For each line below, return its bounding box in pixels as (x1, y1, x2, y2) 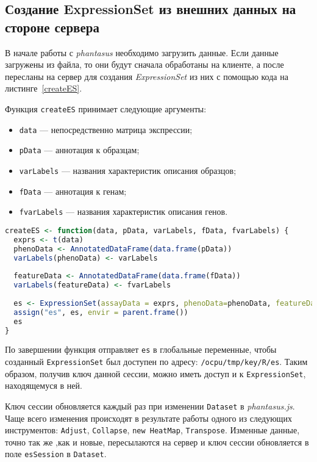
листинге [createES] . (5, 82, 82, 95)
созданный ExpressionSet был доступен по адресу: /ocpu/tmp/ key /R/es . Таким (5, 355, 308, 368)
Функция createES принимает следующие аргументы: (5, 102, 207, 115)
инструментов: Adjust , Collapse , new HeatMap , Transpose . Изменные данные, (5, 424, 300, 436)
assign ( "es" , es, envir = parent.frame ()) (13, 308, 188, 317)
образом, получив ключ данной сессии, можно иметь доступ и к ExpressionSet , (5, 367, 306, 380)
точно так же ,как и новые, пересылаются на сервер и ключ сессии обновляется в (5, 435, 309, 448)
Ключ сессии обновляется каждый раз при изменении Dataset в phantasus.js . (5, 399, 295, 412)
